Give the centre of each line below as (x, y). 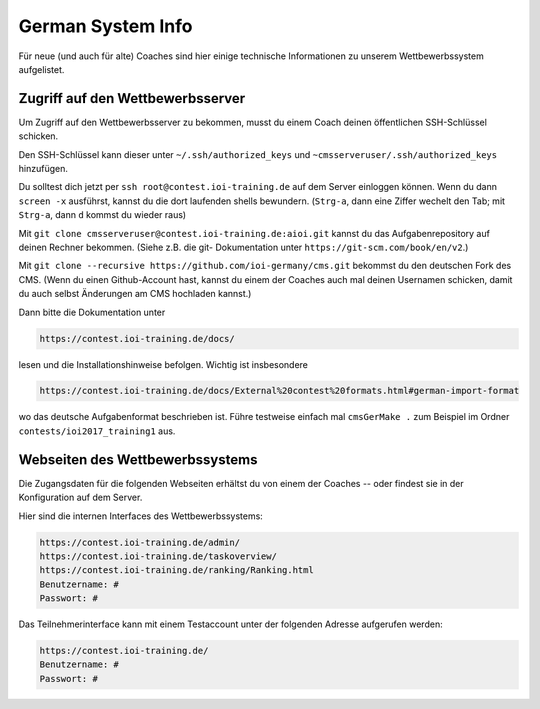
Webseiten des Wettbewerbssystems (138, 459)
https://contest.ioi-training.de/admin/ (139, 542)
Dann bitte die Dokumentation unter (92, 312)
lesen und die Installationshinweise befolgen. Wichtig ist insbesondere (163, 364)
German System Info (105, 26)
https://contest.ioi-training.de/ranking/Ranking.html (176, 570)
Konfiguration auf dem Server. (80, 497)
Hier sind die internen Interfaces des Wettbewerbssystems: (141, 516)
